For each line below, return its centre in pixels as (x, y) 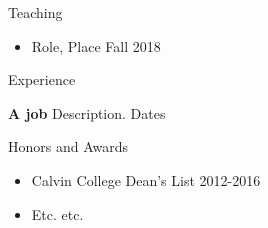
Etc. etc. (57, 213)
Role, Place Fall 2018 (96, 45)
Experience (42, 79)
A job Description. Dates (87, 112)
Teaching (35, 12)
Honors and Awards (68, 146)
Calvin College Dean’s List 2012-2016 (146, 179)
